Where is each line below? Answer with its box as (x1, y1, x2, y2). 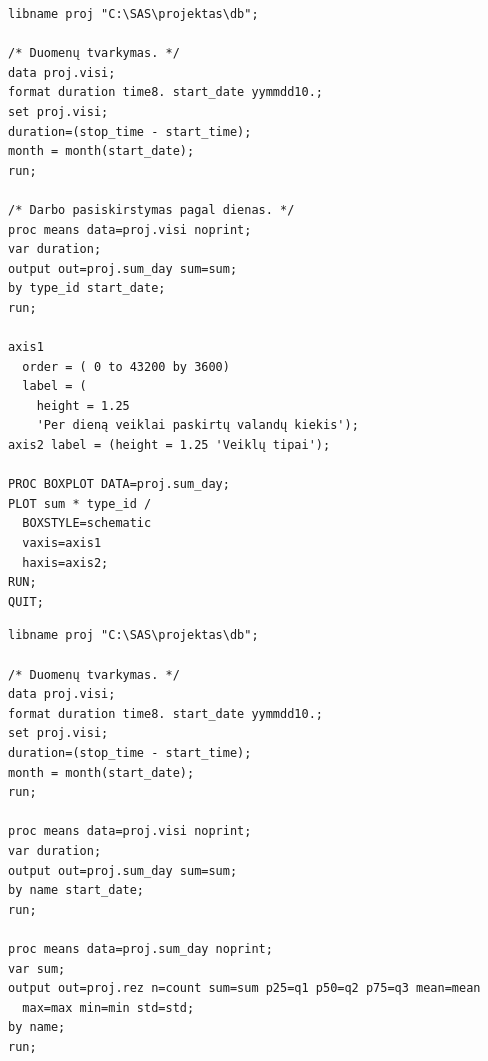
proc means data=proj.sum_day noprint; (8, 941, 273, 956)
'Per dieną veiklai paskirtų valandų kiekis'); (36, 418, 359, 433)
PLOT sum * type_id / (8, 496, 152, 511)
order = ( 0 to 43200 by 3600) (22, 359, 230, 374)
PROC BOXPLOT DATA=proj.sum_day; (8, 477, 230, 492)
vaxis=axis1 (22, 536, 102, 551)
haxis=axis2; (22, 555, 109, 570)
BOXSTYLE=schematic (22, 516, 152, 531)
